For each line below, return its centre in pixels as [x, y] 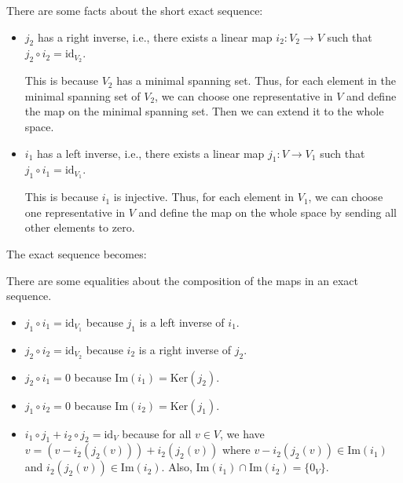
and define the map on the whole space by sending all [267, 212]
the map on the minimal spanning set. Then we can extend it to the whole [204, 111]
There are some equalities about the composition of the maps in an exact [182, 280]
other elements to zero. [80, 227]
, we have [242, 433]
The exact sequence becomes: [77, 254]
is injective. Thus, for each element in [204, 197]
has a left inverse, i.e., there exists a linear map [150, 153]
